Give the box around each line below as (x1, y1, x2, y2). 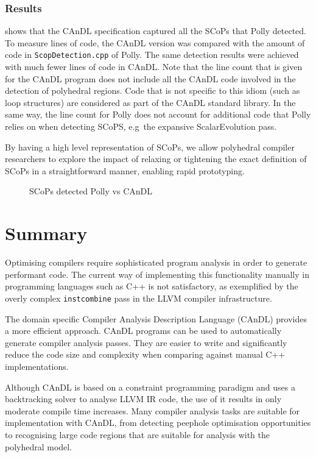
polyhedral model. (5, 440, 72, 453)
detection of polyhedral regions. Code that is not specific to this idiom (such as (5, 84, 300, 97)
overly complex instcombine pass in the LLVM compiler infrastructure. (5, 291, 272, 304)
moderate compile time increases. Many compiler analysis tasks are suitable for (5, 404, 300, 417)
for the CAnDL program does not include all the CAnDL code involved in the (5, 72, 296, 85)
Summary (5, 221, 88, 246)
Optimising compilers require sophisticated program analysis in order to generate (5, 256, 307, 269)
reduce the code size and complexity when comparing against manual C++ (5, 348, 286, 361)
